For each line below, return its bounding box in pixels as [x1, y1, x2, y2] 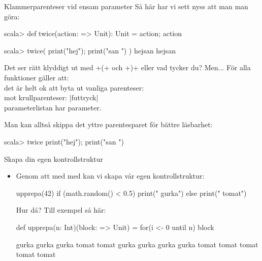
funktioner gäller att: [4, 72, 69, 82]
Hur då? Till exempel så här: [16, 205, 106, 215]
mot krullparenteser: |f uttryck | [4, 92, 99, 103]
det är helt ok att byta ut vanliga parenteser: [4, 82, 144, 93]
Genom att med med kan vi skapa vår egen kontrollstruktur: [16, 170, 205, 181]
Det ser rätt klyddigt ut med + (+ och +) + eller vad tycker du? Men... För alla [4, 62, 251, 73]
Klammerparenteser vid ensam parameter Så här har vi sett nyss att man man [4, 1, 248, 11]
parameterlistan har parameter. [4, 102, 102, 112]
